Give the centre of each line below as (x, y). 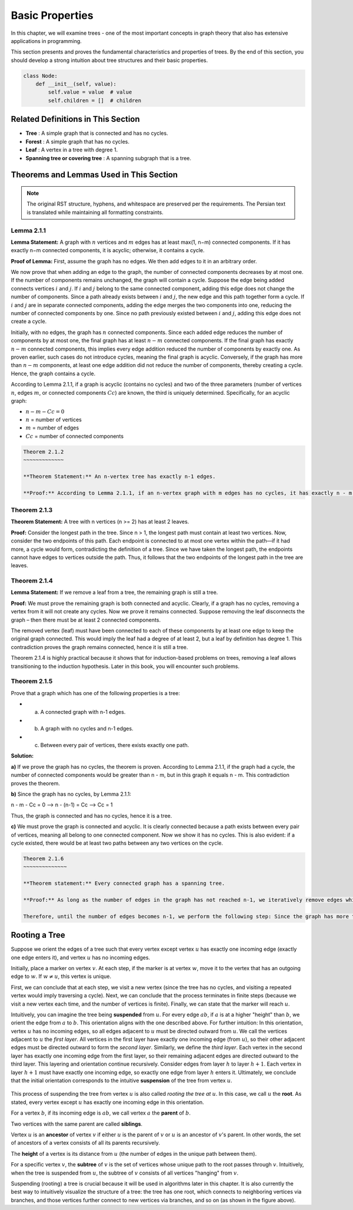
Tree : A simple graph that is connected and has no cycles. (97, 133)
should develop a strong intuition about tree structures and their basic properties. (109, 60)
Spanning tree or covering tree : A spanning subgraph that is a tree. (108, 158)
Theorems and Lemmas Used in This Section (94, 175)
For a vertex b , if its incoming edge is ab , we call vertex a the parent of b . (101, 1113)
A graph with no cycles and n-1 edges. (87, 729)
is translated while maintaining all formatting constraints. (95, 212)
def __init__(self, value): (76, 84)
